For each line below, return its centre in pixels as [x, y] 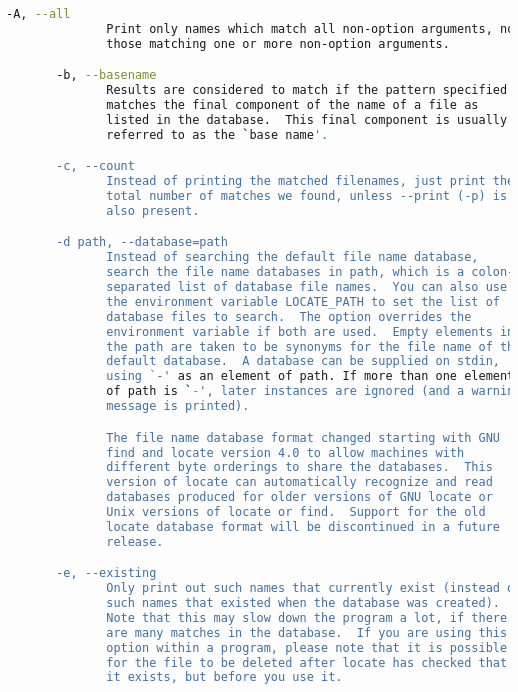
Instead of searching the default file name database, [292, 257]
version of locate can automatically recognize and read [299, 482]
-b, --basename [106, 75]
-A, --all [38, 14]
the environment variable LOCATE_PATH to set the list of [303, 301]
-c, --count [95, 166]
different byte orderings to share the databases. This [299, 467]
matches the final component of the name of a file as [292, 105]
